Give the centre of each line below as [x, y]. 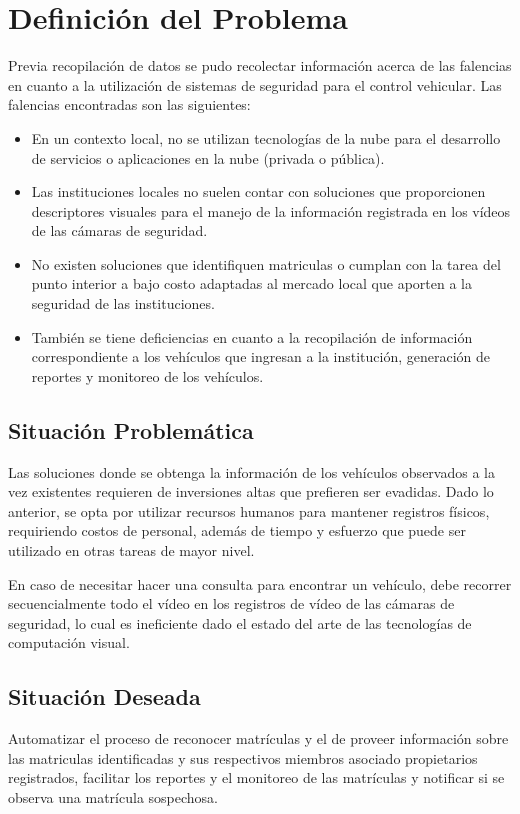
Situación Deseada [104, 696]
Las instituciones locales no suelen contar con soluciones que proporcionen [258, 191]
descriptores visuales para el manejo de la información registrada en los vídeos [271, 210]
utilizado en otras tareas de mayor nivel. [131, 550]
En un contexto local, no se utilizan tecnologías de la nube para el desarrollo [266, 137]
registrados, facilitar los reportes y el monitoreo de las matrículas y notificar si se [256, 777]
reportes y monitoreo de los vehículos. [147, 375]
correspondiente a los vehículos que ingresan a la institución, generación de [261, 356]
